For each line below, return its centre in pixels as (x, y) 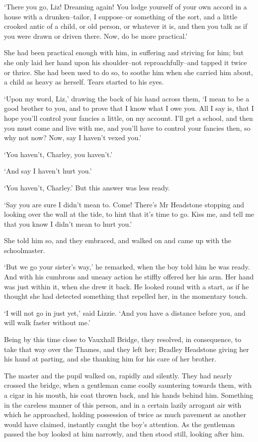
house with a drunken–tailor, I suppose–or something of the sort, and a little (121, 16)
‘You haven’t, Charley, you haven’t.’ (58, 154)
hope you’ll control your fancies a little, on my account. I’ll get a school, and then (129, 118)
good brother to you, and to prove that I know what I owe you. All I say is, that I (129, 108)
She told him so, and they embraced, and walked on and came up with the (118, 240)
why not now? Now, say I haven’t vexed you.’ (73, 137)
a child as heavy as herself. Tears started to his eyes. (84, 82)
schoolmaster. (25, 250)
